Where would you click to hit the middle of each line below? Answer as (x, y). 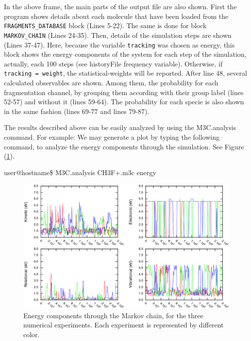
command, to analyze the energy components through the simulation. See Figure (124, 146)
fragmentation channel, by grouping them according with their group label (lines (124, 92)
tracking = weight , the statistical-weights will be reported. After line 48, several (125, 73)
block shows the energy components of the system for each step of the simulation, (125, 54)
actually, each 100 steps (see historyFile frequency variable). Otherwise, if (113, 63)
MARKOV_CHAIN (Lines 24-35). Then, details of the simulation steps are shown (118, 35)
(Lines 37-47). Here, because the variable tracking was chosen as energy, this (119, 44)
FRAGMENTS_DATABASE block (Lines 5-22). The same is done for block (105, 25)
